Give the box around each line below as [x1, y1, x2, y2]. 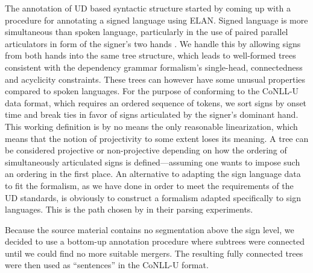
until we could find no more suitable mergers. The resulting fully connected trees [5, 246, 303, 259]
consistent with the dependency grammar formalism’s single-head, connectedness [5, 60, 303, 73]
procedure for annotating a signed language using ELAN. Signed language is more [5, 13, 308, 26]
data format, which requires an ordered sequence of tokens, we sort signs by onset [5, 96, 307, 109]
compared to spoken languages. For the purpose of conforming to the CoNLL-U [5, 85, 299, 97]
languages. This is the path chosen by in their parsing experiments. [5, 203, 253, 216]
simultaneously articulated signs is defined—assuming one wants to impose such [5, 155, 300, 168]
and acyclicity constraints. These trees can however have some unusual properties [5, 72, 306, 85]
